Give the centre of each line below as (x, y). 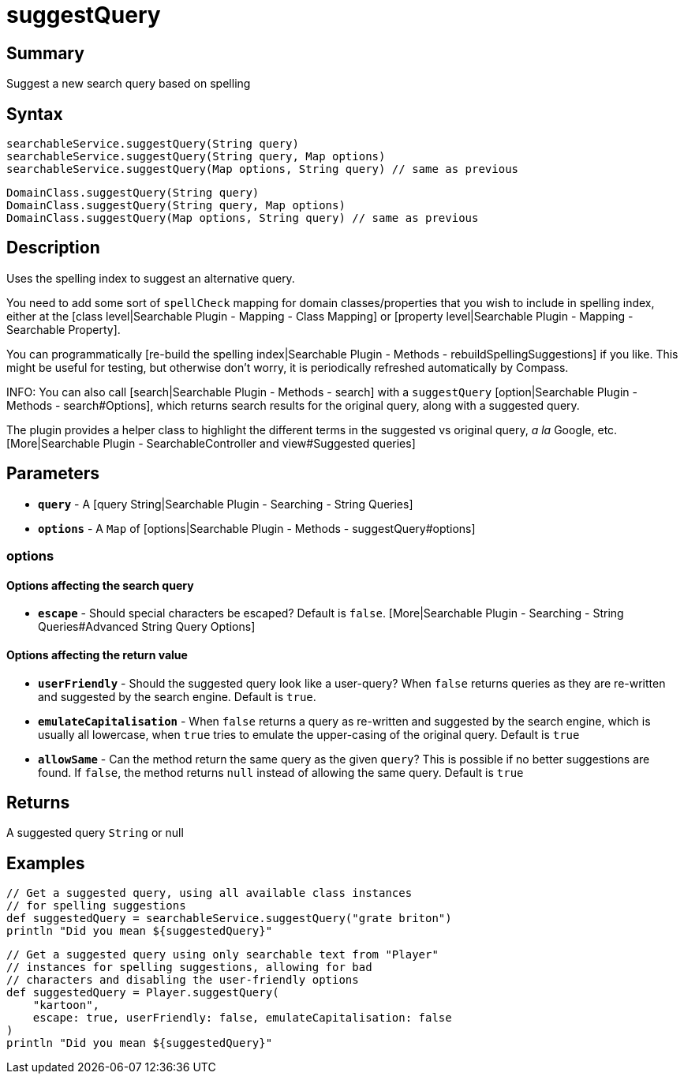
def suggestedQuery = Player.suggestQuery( (143, 993)
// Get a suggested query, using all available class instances (209, 893)
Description (53, 248)
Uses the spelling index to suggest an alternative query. (151, 278)
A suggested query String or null (95, 833)
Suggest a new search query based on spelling (129, 84)
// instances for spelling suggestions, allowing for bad (189, 967)
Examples (46, 863)
